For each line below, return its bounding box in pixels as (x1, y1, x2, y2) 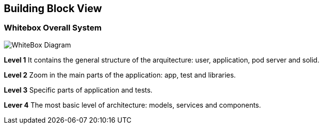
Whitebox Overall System (4, 23, 102, 33)
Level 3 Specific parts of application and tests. (4, 85, 153, 94)
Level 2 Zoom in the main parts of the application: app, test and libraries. (4, 70, 236, 79)
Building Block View (4, 2, 102, 15)
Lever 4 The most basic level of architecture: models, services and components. (4, 100, 261, 109)
